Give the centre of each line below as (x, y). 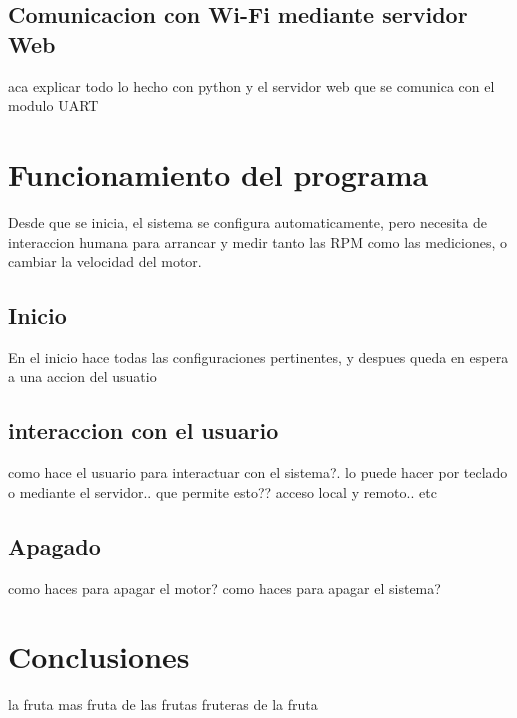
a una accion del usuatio (82, 376)
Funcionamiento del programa (218, 173)
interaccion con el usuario (143, 430)
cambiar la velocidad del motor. (105, 261)
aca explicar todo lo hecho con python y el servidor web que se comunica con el (251, 85)
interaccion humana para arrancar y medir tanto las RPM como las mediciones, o (257, 241)
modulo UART (53, 105)
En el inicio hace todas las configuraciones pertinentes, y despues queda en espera (258, 356)
